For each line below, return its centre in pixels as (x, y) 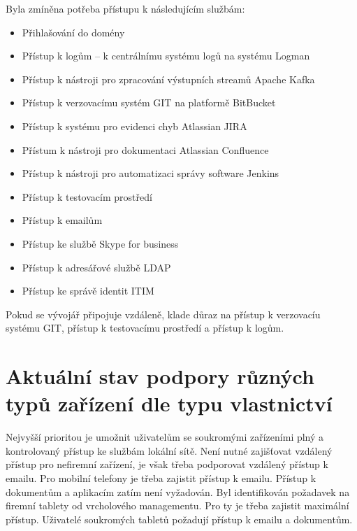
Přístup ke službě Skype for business (100, 243)
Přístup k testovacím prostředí (87, 196)
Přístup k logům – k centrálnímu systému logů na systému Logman (166, 56)
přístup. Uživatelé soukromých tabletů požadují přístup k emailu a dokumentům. (179, 519)
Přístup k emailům (62, 220)
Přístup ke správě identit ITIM (88, 291)
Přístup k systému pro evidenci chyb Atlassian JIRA (134, 126)
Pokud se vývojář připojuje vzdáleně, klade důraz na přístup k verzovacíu (163, 314)
